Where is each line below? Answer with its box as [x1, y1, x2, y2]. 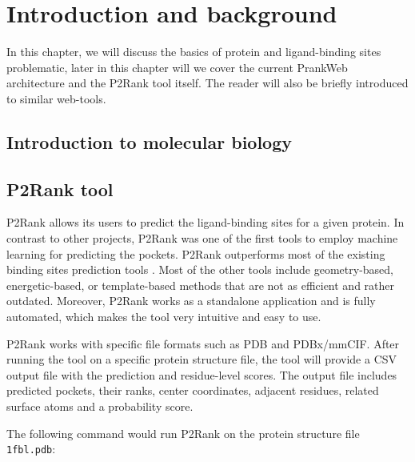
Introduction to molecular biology [6, 129, 293, 154]
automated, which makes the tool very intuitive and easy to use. [6, 308, 321, 325]
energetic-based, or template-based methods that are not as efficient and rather [6, 276, 395, 293]
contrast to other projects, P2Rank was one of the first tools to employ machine [6, 230, 398, 247]
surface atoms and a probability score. [6, 398, 194, 415]
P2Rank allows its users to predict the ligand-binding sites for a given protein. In [6, 214, 405, 231]
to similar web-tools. [6, 90, 106, 106]
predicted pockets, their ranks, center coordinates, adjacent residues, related [6, 382, 379, 399]
